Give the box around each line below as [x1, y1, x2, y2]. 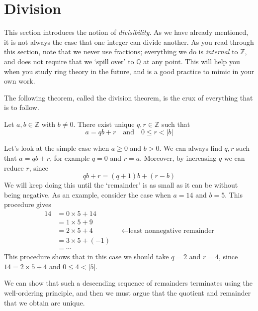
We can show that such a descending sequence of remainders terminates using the [4, 278, 253, 288]
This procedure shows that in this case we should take [4, 251, 169, 262]
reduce [4, 162, 24, 173]
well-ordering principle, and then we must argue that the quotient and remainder [4, 287, 251, 298]
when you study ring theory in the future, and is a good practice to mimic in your [4, 66, 255, 76]
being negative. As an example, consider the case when [4, 189, 171, 200]
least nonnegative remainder [128, 227, 214, 235]
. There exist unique [73, 118, 135, 129]
